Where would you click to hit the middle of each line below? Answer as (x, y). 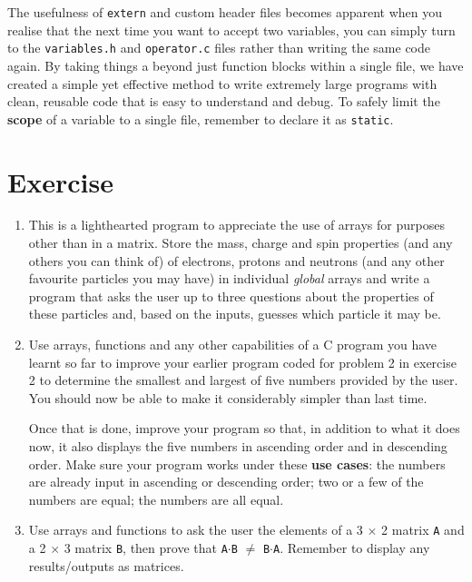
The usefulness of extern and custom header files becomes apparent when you (225, 12)
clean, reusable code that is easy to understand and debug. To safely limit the (224, 101)
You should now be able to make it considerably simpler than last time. (228, 397)
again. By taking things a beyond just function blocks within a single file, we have (236, 65)
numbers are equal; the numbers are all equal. (156, 499)
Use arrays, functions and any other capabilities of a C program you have (233, 345)
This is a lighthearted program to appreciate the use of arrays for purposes (236, 225)
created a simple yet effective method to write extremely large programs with (222, 83)
